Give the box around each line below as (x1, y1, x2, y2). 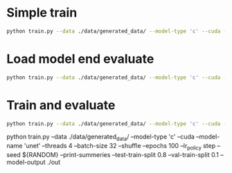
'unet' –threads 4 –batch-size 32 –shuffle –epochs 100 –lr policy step (24, 142, 216, 152)
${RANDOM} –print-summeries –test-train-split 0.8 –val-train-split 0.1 (22, 151, 219, 159)
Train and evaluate (6, 97, 116, 113)
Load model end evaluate (6, 51, 154, 66)
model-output (6, 158, 46, 167)
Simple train (6, 5, 78, 21)
